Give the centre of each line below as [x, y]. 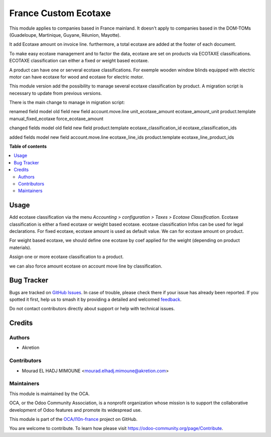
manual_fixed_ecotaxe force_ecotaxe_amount [56, 119]
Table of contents [28, 146]
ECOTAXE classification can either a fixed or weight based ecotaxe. [79, 61]
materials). [20, 247]
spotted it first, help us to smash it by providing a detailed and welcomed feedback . [95, 299]
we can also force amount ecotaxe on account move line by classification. [86, 266]
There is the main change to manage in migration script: [67, 103]
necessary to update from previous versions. [56, 93]
